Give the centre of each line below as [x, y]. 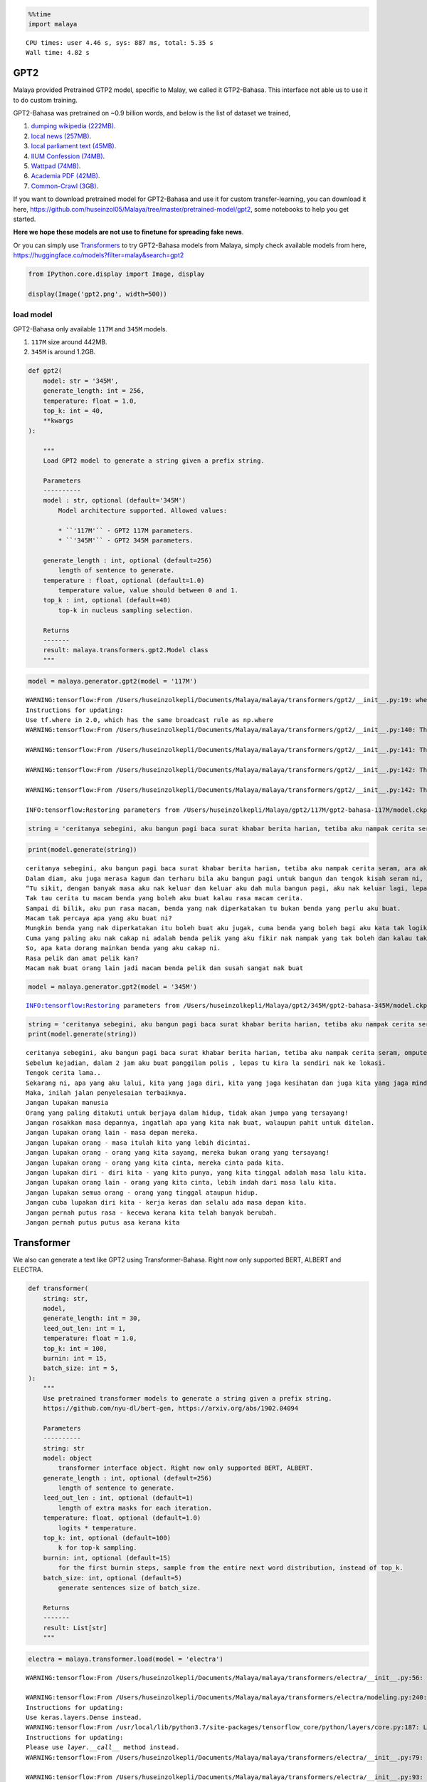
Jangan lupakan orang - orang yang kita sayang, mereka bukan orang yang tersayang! [178, 1153]
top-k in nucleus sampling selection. [126, 610]
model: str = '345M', [81, 381]
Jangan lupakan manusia [67, 1103]
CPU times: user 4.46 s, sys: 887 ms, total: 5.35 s [120, 42]
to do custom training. [46, 100]
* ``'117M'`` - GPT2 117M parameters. [126, 530]
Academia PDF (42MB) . [65, 176]
